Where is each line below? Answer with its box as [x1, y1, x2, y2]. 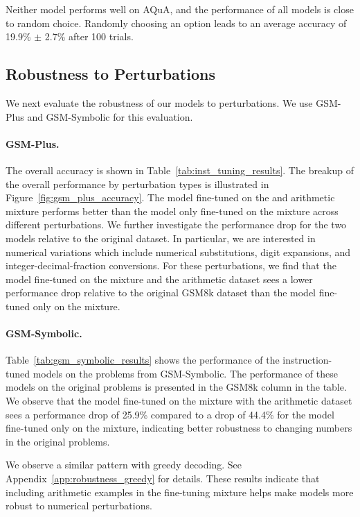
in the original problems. [6, 434, 110, 448]
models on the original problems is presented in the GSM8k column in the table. [6, 380, 347, 394]
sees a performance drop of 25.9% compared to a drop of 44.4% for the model [6, 407, 334, 421]
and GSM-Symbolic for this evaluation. [27, 109, 193, 124]
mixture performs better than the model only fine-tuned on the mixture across [6, 203, 339, 218]
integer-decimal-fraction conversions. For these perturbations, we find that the [6, 258, 336, 273]
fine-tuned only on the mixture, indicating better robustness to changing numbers [6, 421, 352, 435]
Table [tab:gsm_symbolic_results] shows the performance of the [6, 353, 280, 367]
